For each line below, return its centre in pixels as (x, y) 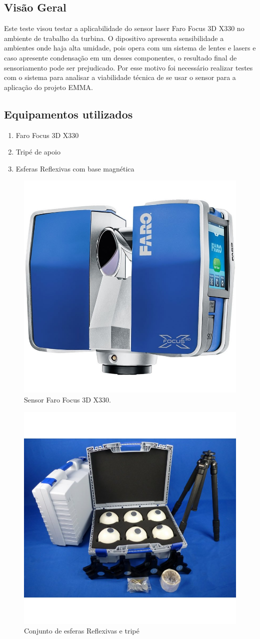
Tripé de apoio (38, 152)
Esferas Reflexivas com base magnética (75, 168)
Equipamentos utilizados (68, 114)
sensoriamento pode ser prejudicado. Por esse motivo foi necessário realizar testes (128, 67)
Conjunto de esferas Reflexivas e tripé (82, 631)
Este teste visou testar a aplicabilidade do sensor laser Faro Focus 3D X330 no (124, 28)
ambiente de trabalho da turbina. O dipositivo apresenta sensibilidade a (114, 38)
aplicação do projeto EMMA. (48, 87)
